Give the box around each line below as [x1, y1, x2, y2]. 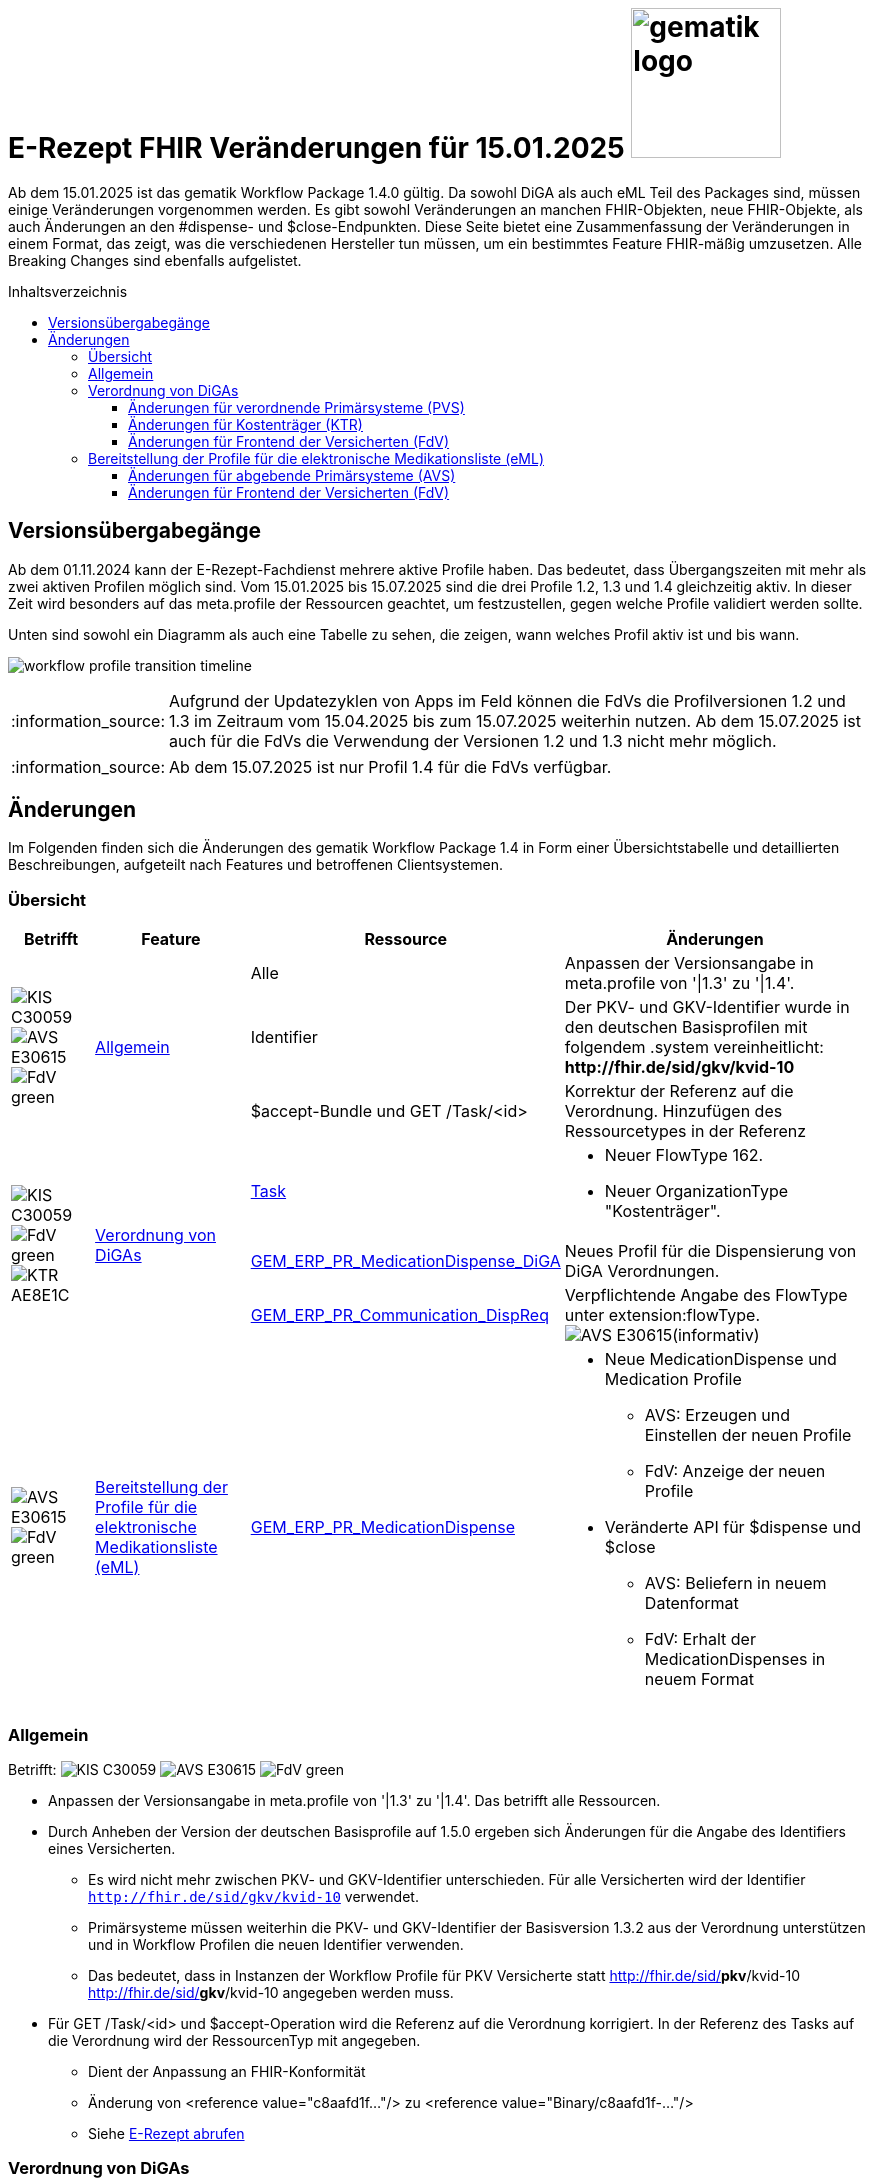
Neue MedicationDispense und [604, 1349, 837, 1370]
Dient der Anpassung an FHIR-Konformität [88, 2062, 366, 2080]
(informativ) [672, 1325, 760, 1346]
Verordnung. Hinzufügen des [564, 1101, 783, 1122]
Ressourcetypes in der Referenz [564, 1121, 807, 1142]
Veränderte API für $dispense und [604, 1517, 862, 1538]
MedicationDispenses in [644, 1649, 826, 1670]
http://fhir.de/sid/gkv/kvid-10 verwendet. [88, 1887, 419, 1905]
